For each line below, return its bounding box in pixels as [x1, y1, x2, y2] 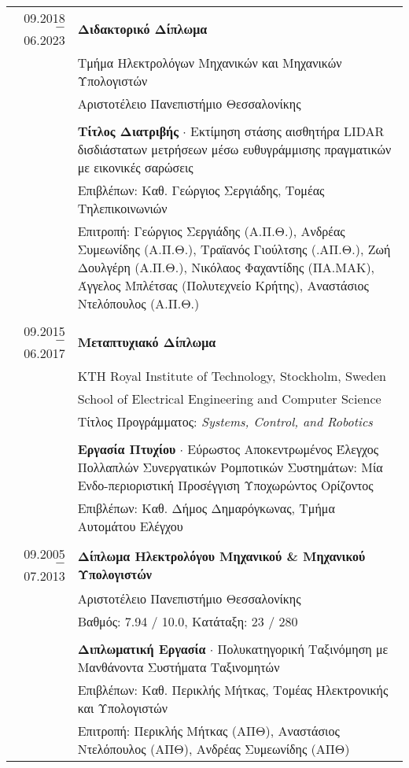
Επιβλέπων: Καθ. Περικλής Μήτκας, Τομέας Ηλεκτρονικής [77, 681, 389, 699]
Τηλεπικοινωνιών [77, 199, 168, 217]
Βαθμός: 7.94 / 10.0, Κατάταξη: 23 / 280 [77, 612, 298, 630]
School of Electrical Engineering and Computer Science [77, 390, 381, 408]
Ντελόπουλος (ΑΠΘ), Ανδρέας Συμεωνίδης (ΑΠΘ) [77, 740, 350, 758]
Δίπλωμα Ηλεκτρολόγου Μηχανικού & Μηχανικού [77, 546, 366, 565]
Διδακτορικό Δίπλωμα [77, 20, 208, 38]
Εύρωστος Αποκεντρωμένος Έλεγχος [187, 440, 379, 458]
